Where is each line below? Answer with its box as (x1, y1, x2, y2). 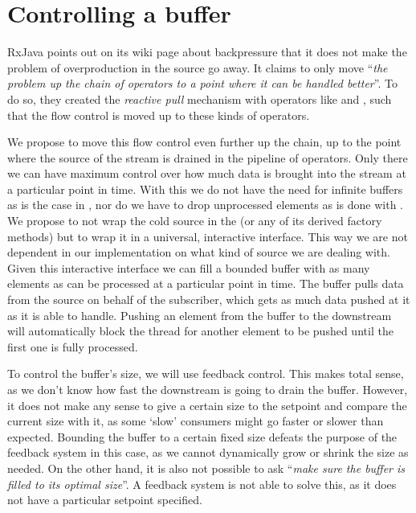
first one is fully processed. (7, 338, 138, 355)
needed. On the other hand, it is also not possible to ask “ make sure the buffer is (7, 459, 406, 476)
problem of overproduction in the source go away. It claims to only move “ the (7, 59, 388, 76)
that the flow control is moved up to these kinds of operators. (7, 106, 310, 123)
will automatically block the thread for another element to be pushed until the (7, 322, 394, 339)
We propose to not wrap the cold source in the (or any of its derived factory (7, 212, 382, 229)
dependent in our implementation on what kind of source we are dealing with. (7, 244, 390, 261)
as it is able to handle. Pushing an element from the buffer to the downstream (7, 306, 392, 323)
